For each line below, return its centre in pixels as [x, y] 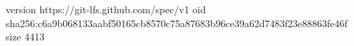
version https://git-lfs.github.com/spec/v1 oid [106, 9]
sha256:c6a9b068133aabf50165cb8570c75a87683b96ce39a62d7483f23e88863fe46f [177, 23]
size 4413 [25, 37]
